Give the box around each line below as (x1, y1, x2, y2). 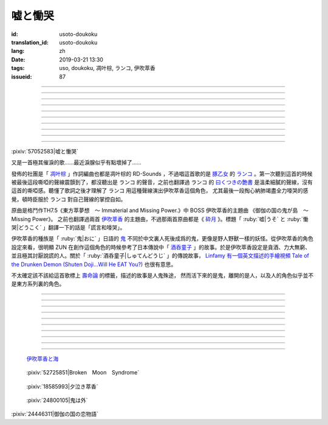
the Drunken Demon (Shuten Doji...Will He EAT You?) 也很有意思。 (11, 261, 177, 268)
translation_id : (11, 38, 49, 46)
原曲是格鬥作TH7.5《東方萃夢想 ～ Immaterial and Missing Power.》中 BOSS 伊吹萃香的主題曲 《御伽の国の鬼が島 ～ (11, 207, 309, 214)
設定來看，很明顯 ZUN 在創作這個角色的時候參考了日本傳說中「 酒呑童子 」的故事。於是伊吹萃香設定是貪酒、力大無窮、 (11, 244, 311, 251)
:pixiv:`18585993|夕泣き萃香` (26, 382, 98, 390)
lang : (11, 47, 25, 55)
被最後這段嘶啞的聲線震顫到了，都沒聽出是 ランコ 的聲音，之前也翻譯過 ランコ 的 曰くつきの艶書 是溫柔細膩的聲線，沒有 (11, 178, 313, 186)
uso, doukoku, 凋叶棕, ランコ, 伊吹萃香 (59, 65, 155, 72)
